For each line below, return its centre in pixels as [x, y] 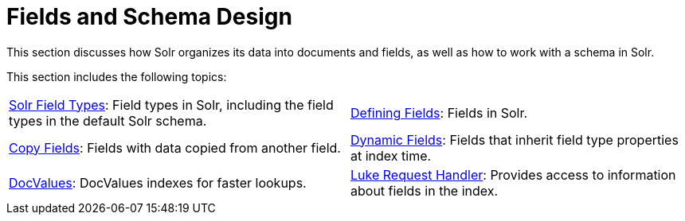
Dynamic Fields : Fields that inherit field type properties [515, 140]
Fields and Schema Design [149, 17]
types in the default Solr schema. [108, 120]
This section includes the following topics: [117, 76]
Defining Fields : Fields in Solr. [439, 112]
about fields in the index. [425, 190]
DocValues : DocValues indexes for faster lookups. [158, 182]
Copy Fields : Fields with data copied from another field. [175, 147]
